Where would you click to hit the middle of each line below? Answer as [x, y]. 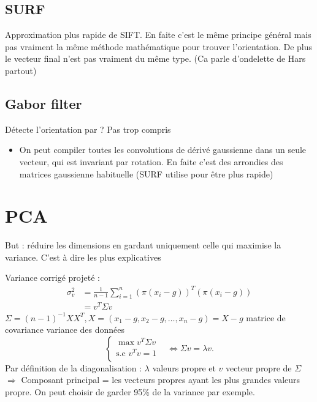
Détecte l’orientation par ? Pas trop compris [88, 129]
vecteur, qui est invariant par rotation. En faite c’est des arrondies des [151, 161]
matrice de [266, 317]
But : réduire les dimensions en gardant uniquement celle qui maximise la [143, 245]
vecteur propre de [259, 367]
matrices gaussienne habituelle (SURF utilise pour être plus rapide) [146, 173]
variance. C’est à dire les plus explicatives [83, 257]
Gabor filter [44, 103]
